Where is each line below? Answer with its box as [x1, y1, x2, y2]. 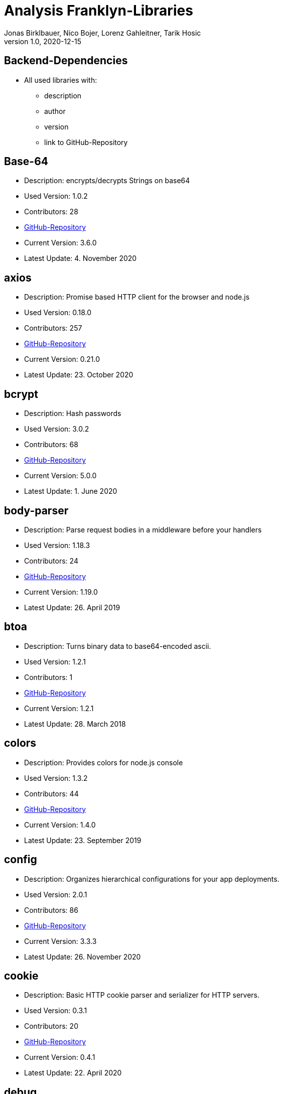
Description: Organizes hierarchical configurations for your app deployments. [24, 874, 279, 883]
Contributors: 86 [24, 905, 78, 914]
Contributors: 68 [24, 440, 78, 449]
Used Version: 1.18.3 [24, 540, 90, 550]
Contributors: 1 [24, 672, 73, 681]
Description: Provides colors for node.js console [24, 758, 183, 767]
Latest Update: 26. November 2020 [24, 952, 141, 961]
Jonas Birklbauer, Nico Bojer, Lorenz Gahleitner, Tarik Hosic [4, 28, 201, 37]
